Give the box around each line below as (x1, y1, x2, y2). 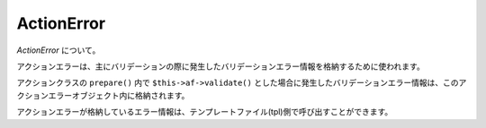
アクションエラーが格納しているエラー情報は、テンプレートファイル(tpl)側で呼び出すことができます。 (16, 107, 393, 117)
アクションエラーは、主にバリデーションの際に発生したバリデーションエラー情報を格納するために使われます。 (16, 61, 425, 72)
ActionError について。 (16, 45, 101, 55)
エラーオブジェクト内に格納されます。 (48, 90, 190, 100)
